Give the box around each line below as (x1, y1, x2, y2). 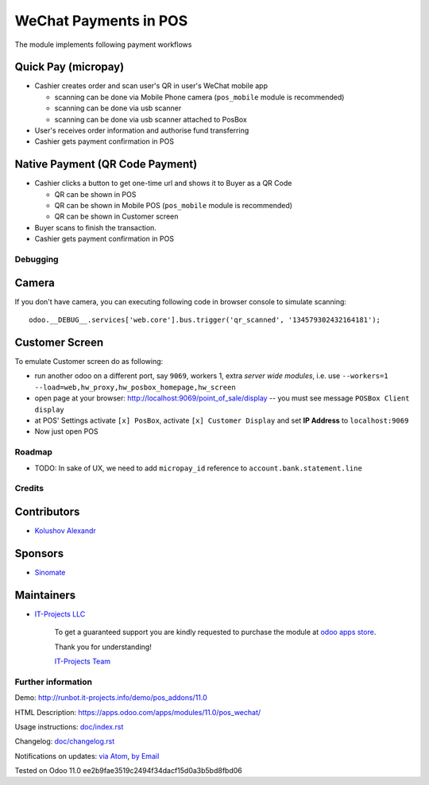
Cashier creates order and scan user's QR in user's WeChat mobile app (34, 81, 269, 91)
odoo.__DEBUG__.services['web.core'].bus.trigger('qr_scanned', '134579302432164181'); (29, 315, 381, 325)
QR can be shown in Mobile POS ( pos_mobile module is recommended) (54, 201, 293, 211)
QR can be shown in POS (54, 189, 137, 199)
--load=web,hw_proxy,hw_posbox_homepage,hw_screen (34, 382, 236, 392)
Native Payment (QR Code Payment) (14, 157, 198, 171)
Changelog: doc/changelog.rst (14, 737, 115, 746)
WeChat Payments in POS (14, 12, 188, 29)
